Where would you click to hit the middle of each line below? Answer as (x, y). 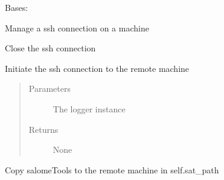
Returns (43, 129)
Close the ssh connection (50, 48)
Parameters (50, 88)
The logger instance (89, 108)
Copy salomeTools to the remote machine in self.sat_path (112, 169)
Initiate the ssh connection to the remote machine (97, 68)
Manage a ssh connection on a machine (77, 27)
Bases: (17, 7)
